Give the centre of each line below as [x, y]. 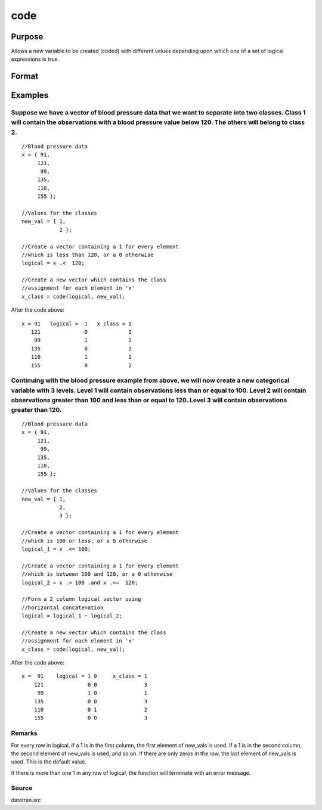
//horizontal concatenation [63, 607]
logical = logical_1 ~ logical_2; [72, 616]
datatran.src [26, 800]
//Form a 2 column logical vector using [81, 599]
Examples [30, 95]
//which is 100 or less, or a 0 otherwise [85, 541]
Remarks [24, 733]
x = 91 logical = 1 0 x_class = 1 [85, 676]
